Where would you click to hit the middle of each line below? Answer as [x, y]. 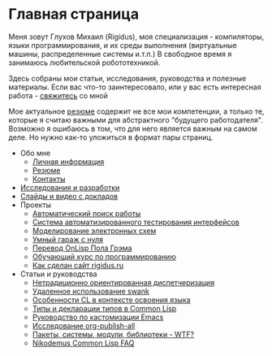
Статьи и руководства [58, 274]
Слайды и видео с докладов [69, 196]
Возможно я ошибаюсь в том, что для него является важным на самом [133, 128]
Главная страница [74, 14]
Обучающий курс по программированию [104, 256]
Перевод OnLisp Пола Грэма [82, 248]
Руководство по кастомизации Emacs [98, 317]
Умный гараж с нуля [68, 239]
